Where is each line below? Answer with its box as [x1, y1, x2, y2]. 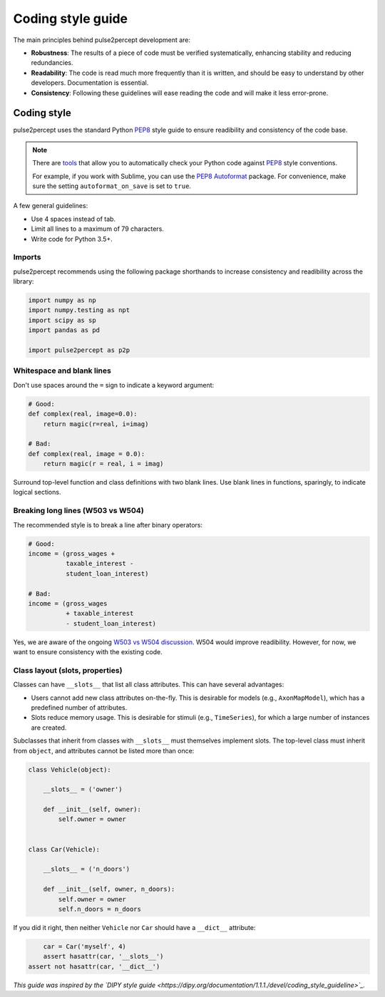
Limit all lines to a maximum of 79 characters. [31, 224, 164, 233]
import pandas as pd [28, 326, 100, 334]
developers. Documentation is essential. [31, 78, 149, 87]
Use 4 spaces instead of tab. [31, 215, 116, 223]
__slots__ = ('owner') [43, 785, 123, 794]
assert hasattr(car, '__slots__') [43, 952, 164, 961]
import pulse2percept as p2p [28, 346, 130, 354]
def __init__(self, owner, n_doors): [43, 885, 175, 894]
